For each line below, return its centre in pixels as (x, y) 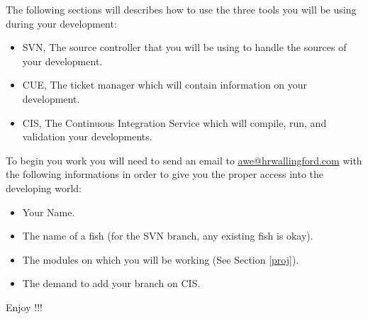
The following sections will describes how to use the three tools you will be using (181, 9)
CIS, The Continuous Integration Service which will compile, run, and (174, 122)
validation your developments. (87, 136)
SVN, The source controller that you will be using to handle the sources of (184, 47)
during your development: (61, 23)
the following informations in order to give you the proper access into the (165, 174)
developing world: (44, 188)
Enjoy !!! (24, 307)
